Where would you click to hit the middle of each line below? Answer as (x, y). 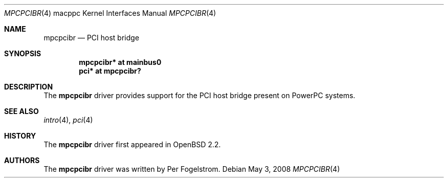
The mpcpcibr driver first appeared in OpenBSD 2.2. (132, 144)
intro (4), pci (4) (68, 120)
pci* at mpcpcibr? (110, 71)
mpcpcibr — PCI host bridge (92, 38)
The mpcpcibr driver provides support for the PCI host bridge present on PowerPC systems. (199, 95)
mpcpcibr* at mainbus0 (120, 62)
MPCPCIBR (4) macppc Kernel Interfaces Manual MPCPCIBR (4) (110, 13)
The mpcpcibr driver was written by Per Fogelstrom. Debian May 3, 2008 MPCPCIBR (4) (192, 169)
